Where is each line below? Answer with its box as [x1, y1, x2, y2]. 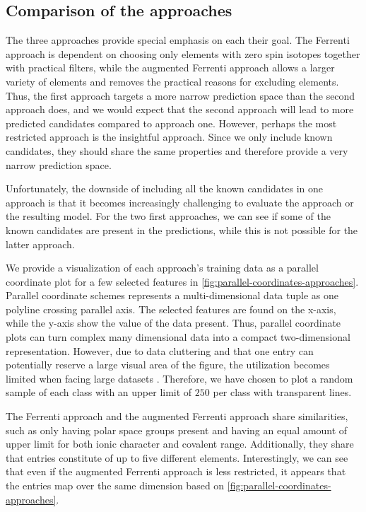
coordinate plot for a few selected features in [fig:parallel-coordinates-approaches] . [6, 274, 359, 289]
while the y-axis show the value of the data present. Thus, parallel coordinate [6, 315, 341, 330]
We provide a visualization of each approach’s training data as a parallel [6, 260, 319, 275]
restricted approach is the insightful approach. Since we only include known [6, 129, 333, 144]
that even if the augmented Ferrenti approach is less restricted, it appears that [6, 464, 346, 479]
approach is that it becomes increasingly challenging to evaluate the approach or [6, 194, 354, 209]
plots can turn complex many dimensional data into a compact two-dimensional [6, 330, 350, 344]
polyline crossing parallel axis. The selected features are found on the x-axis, [6, 301, 336, 316]
